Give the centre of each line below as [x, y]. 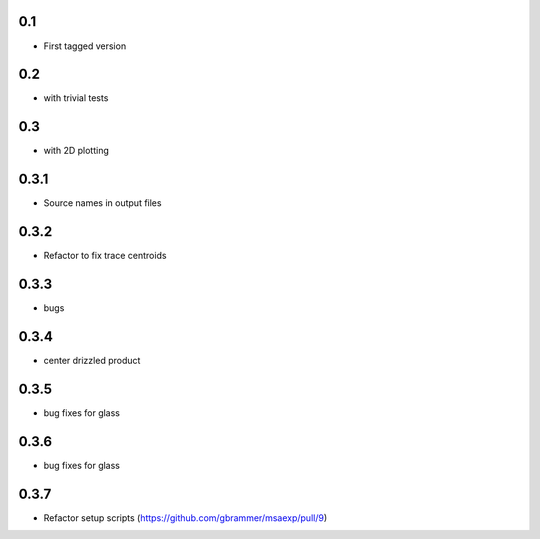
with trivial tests [76, 98]
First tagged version [85, 46]
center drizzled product [92, 360]
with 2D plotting [76, 151]
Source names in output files [102, 203]
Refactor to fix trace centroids [105, 256]
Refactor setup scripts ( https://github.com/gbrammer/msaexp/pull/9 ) [185, 517]
